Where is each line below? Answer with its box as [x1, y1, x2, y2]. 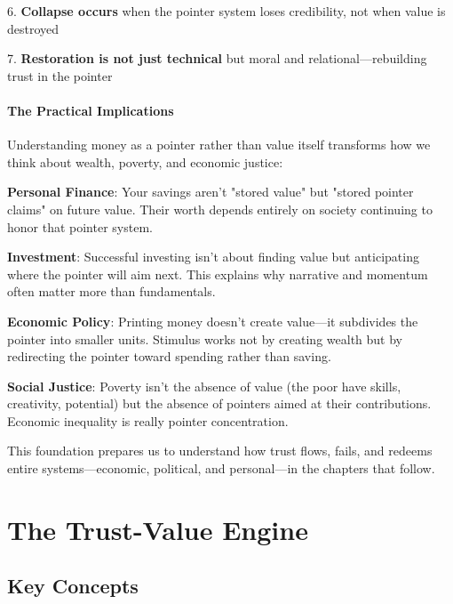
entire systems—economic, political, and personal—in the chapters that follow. [7, 459, 435, 478]
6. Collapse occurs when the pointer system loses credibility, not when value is [7, 2, 446, 20]
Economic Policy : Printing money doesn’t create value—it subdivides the [7, 311, 418, 330]
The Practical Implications [7, 101, 174, 119]
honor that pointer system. [7, 217, 153, 236]
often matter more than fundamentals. [7, 282, 216, 301]
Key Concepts [7, 572, 139, 600]
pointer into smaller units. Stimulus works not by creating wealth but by [7, 329, 402, 348]
